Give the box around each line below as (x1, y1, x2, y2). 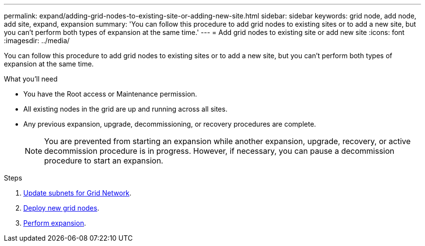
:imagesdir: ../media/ (4, 36, 70, 45)
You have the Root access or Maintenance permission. (23, 90, 197, 98)
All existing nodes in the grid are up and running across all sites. (23, 105, 228, 113)
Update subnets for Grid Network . (23, 189, 131, 197)
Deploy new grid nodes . (23, 204, 99, 212)
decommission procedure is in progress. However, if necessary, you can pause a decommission (44, 146, 394, 156)
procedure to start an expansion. (44, 156, 163, 165)
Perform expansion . (23, 219, 86, 227)
